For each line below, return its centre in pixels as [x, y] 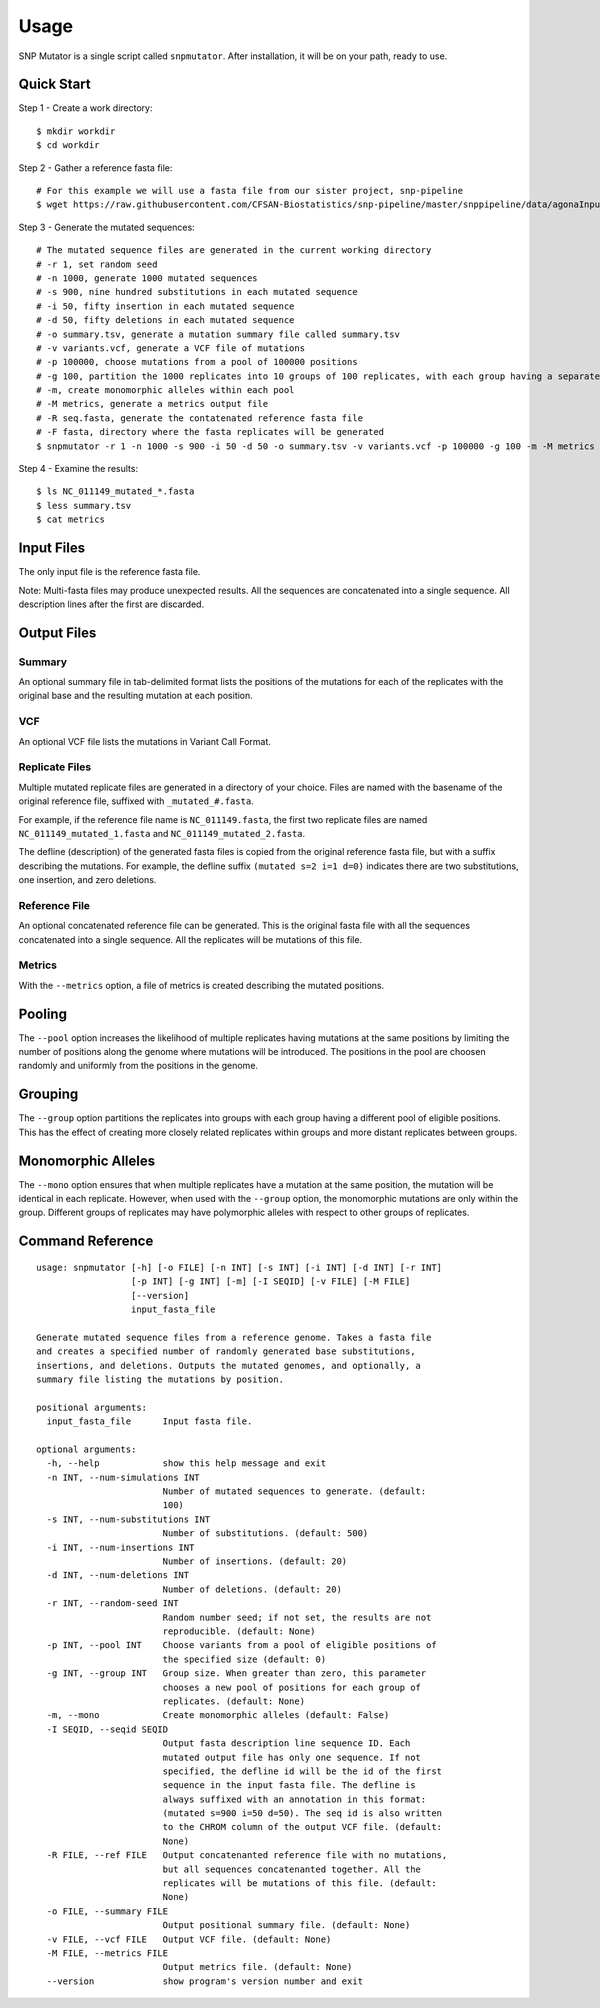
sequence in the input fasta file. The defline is [289, 1785]
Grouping [48, 1094]
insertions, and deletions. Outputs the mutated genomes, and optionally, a [229, 1365]
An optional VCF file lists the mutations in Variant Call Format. [145, 741]
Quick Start [54, 84]
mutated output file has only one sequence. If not [292, 1757]
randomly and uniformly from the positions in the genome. [138, 1066]
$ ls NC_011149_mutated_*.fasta [115, 491]
